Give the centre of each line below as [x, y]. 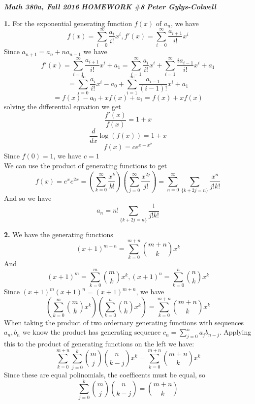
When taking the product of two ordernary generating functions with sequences [124, 322]
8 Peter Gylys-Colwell [178, 6]
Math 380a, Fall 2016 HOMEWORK [68, 6]
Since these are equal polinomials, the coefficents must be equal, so [105, 374]
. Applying [235, 332]
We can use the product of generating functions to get [86, 165]
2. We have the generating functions [59, 234]
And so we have [28, 198]
